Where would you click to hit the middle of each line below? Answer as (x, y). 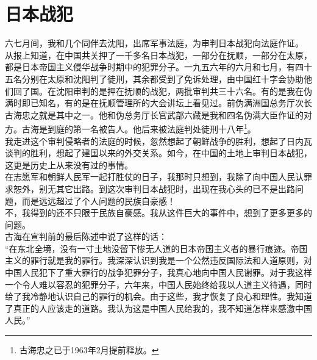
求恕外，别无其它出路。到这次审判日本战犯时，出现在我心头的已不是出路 (150, 188)
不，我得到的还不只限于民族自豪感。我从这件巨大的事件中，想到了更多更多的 (158, 213)
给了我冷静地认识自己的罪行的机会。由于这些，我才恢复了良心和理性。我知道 (158, 296)
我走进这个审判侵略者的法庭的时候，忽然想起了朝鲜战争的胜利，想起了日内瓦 (158, 141)
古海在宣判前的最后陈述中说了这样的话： (86, 236)
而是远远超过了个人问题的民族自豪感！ (98, 200)
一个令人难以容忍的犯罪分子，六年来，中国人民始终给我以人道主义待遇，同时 (158, 284)
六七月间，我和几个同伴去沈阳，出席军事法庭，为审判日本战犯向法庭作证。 (154, 43)
